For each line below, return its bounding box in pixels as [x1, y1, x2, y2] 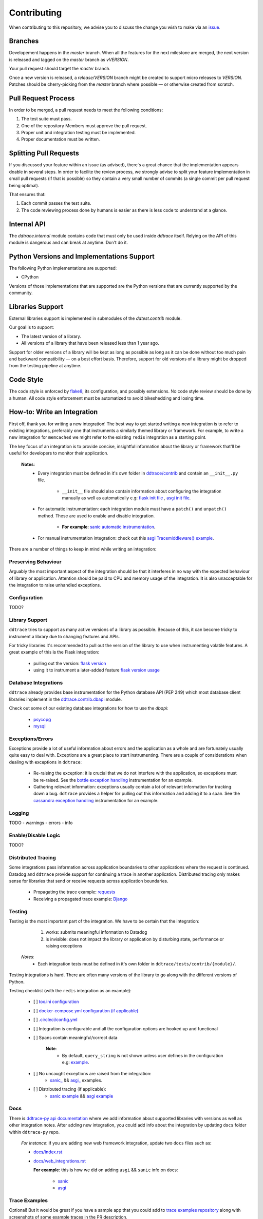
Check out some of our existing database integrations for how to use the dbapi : [9, 705, 169, 711]
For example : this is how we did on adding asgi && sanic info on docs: [33, 1167, 178, 1173]
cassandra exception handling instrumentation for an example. [33, 797, 159, 803]
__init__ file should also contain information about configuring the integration [62, 488, 222, 494]
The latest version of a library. [21, 333, 81, 339]
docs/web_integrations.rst [33, 1158, 86, 1164]
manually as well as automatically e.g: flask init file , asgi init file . [62, 495, 191, 501]
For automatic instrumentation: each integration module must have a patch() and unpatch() [38, 506, 227, 512]
